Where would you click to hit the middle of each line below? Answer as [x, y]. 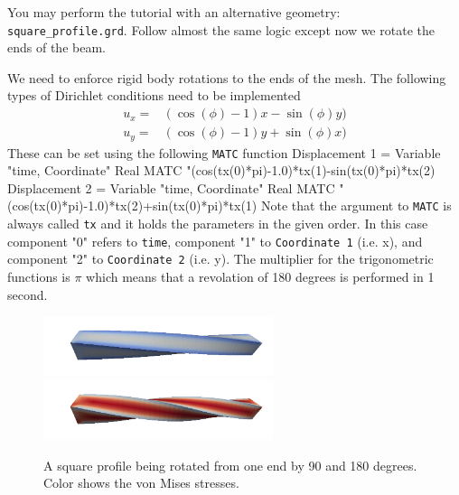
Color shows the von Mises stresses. [141, 483]
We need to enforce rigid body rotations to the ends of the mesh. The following [227, 77]
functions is [39, 277]
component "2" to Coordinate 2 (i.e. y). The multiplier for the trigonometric [220, 259]
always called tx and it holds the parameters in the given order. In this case [218, 224]
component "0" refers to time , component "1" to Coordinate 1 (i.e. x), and [215, 241]
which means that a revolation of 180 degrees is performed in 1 [260, 277]
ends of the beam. [56, 47]
